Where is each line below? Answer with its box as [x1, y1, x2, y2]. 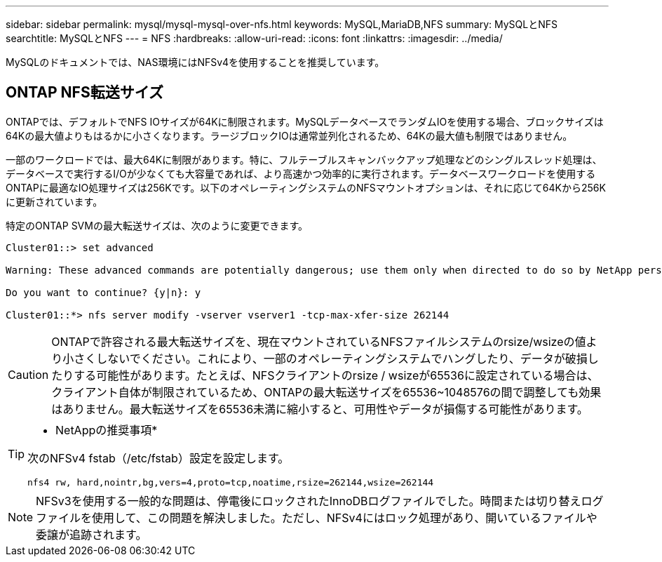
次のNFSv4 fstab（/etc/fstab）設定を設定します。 [27, 450, 290, 465]
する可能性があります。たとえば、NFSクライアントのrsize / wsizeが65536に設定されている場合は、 [74, 368, 599, 382]
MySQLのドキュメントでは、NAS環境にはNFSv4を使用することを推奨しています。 [6, 56, 385, 68]
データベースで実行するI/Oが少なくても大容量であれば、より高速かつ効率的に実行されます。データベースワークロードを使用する [6, 167, 596, 180]
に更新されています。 [6, 195, 103, 208]
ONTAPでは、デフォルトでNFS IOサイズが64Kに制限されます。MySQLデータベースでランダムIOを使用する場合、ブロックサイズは [6, 115, 604, 128]
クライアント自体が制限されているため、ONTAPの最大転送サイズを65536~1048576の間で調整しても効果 [51, 384, 602, 399]
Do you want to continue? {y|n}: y [6, 286, 201, 298]
